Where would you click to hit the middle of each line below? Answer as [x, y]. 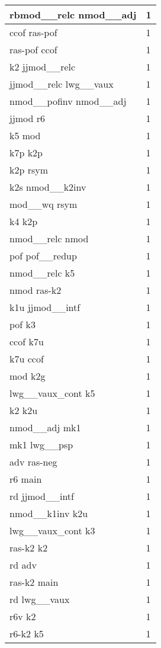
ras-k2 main [34, 582]
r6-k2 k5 [27, 633]
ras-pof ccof [33, 49]
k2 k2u [24, 410]
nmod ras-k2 [36, 290]
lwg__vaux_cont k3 [52, 530]
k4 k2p [24, 221]
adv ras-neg [33, 462]
